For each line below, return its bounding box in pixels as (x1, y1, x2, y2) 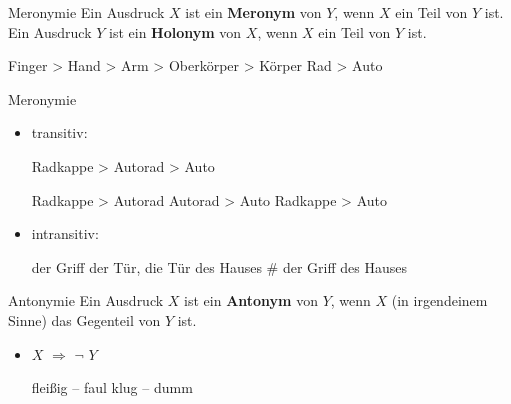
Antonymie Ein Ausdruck (8, 290, 164, 311)
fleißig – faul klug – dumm (31, 377, 193, 398)
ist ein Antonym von (184, 290, 318, 311)
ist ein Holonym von (109, 21, 242, 42)
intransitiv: (31, 223, 99, 244)
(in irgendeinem (391, 290, 488, 311)
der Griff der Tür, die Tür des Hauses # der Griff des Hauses (31, 256, 407, 277)
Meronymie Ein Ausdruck (8, 2, 165, 22)
